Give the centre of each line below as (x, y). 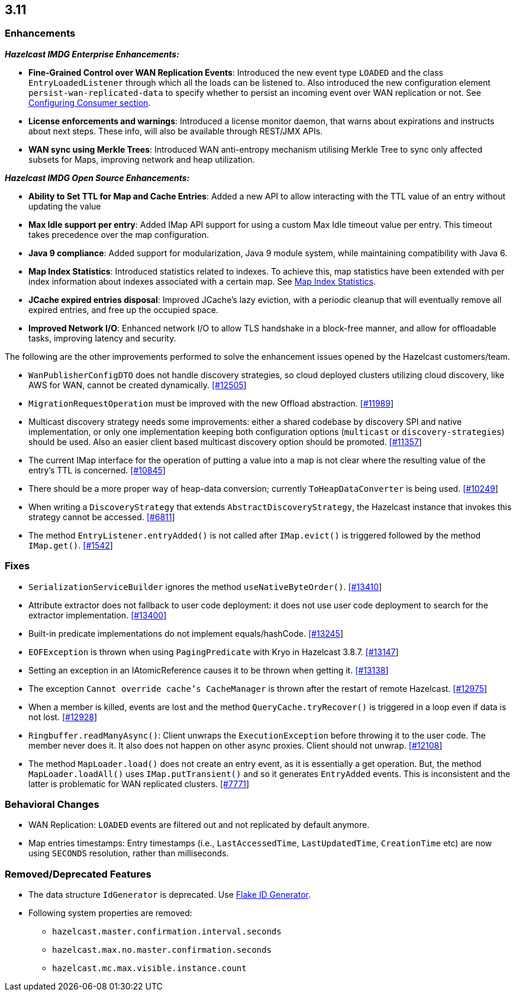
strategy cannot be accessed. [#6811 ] (102, 517)
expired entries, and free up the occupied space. (123, 310)
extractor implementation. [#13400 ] (98, 615)
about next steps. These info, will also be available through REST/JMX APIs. (176, 131)
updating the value (65, 206)
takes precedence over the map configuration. (119, 234)
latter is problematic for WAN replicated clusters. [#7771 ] (139, 784)
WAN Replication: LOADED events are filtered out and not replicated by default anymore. (199, 825)
